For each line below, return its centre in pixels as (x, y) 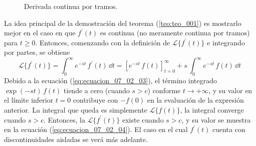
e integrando (226, 42)
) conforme (164, 90)
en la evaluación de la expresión (195, 100)
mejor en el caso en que (40, 33)
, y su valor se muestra (216, 119)
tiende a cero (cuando (97, 90)
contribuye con (96, 100)
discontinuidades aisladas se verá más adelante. (76, 139)
